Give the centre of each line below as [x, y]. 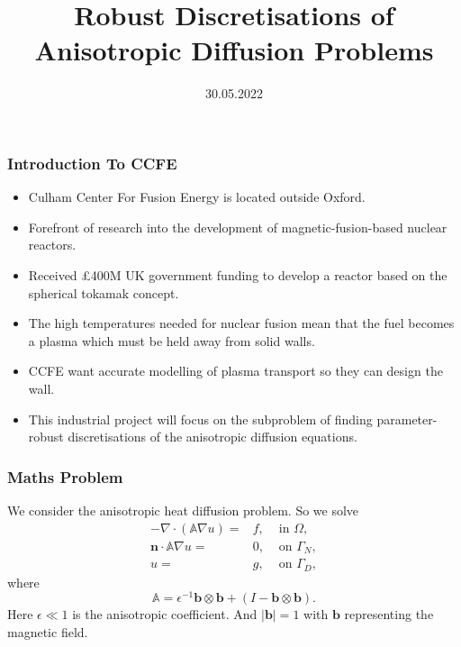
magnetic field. [48, 631]
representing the [389, 614]
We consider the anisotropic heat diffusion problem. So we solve [183, 510]
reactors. [52, 245]
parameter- [407, 419]
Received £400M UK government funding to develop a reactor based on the [238, 274]
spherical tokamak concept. [104, 292]
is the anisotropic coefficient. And [165, 614]
